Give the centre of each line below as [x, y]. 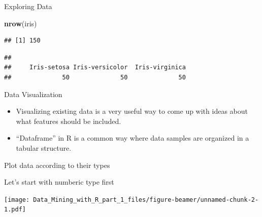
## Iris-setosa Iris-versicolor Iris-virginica [95, 68]
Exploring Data [28, 6]
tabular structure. [44, 147]
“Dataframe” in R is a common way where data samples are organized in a [133, 138]
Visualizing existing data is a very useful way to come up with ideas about [132, 111]
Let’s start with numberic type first [59, 182]
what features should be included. [69, 121]
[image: [17, 200]
